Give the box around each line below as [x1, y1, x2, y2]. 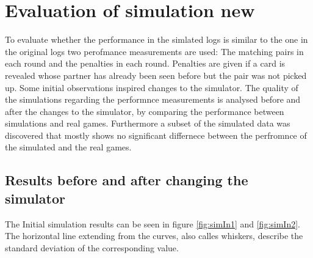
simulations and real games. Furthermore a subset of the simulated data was [5, 117, 290, 130]
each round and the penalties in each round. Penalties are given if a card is [5, 57, 286, 70]
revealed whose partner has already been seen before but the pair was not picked [5, 68, 307, 81]
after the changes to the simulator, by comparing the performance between [5, 105, 284, 117]
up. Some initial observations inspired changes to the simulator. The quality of [5, 81, 298, 94]
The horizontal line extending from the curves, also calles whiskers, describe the [5, 229, 303, 242]
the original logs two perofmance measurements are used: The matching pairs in [5, 45, 304, 57]
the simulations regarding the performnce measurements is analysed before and [5, 93, 301, 106]
